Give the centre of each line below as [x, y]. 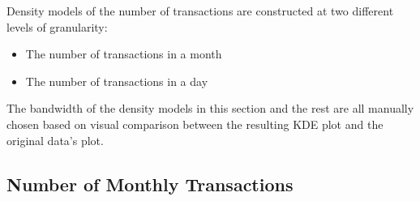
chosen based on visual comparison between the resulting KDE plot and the [195, 124]
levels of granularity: [57, 26]
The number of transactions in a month [124, 54]
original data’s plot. [55, 140]
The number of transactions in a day [117, 81]
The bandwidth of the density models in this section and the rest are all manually [210, 108]
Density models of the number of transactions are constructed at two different [200, 11]
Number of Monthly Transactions [150, 184]
